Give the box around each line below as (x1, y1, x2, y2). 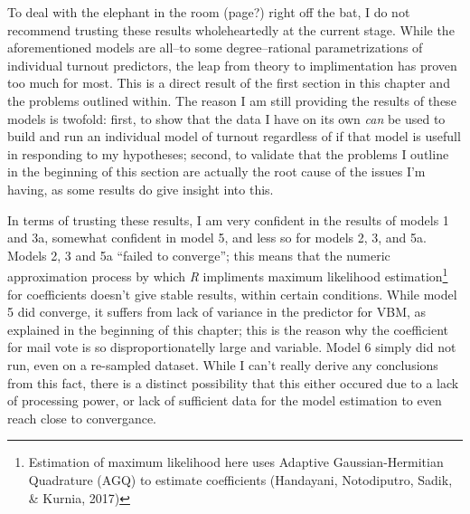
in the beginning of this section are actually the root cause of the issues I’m (7, 162, 426, 181)
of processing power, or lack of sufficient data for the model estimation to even (7, 391, 442, 410)
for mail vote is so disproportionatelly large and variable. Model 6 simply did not (7, 338, 456, 357)
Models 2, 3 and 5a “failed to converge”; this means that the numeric (7, 245, 390, 264)
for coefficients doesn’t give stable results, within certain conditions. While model (7, 284, 457, 303)
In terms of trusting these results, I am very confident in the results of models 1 (7, 210, 449, 229)
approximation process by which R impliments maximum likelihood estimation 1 (7, 264, 448, 285)
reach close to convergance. (7, 408, 157, 427)
